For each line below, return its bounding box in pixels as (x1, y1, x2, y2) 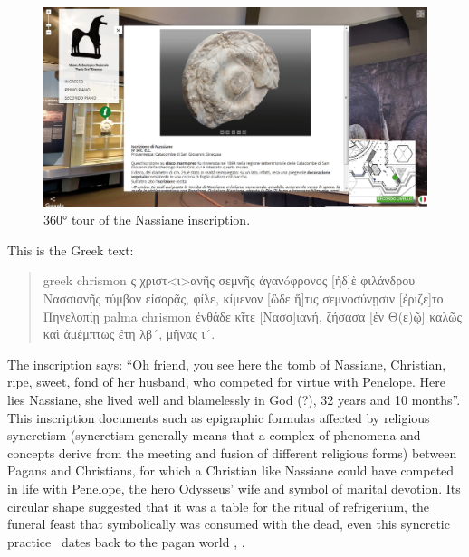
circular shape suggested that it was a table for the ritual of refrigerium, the (7, 496, 430, 515)
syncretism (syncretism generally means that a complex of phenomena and (7, 426, 421, 445)
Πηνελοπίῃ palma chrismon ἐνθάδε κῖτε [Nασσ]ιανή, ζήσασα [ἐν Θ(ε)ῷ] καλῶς (43, 306, 462, 325)
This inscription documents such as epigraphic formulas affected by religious (7, 408, 430, 427)
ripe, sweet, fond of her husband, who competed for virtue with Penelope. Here (7, 372, 445, 391)
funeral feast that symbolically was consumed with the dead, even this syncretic (7, 514, 450, 533)
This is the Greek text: (7, 240, 134, 259)
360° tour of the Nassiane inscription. (43, 210, 251, 229)
